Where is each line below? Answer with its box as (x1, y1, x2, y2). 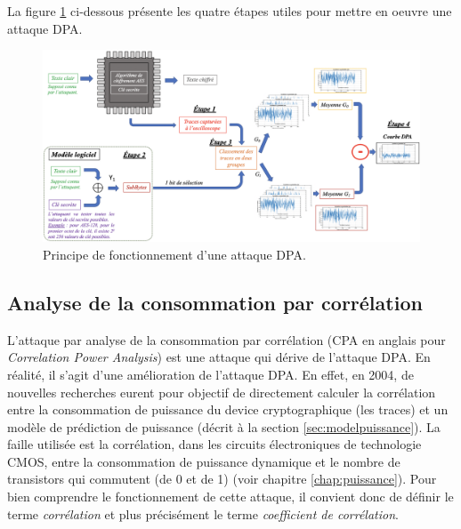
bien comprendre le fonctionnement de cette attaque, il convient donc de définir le (7, 487, 454, 506)
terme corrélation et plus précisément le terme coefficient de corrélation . (7, 504, 399, 523)
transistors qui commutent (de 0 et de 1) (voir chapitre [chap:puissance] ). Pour (7, 469, 437, 488)
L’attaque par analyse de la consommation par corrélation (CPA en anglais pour (7, 330, 446, 349)
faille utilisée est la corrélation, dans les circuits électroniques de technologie (7, 435, 422, 453)
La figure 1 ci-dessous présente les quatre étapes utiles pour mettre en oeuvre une (7, 2, 452, 20)
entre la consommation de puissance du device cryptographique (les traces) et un (7, 400, 449, 419)
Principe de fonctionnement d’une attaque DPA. (43, 244, 306, 263)
